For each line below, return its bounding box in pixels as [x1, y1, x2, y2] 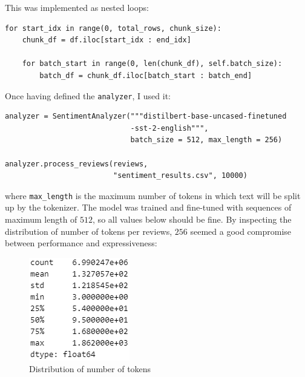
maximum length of [5, 213, 77, 226]
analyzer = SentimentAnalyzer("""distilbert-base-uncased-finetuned [5, 112, 287, 121]
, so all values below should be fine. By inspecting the [93, 213, 292, 226]
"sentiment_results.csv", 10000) [113, 171, 248, 180]
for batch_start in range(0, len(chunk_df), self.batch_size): [22, 59, 283, 68]
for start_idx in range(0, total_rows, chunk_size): [5, 24, 221, 33]
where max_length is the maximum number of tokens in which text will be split [5, 189, 301, 202]
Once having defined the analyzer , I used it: [5, 89, 171, 102]
